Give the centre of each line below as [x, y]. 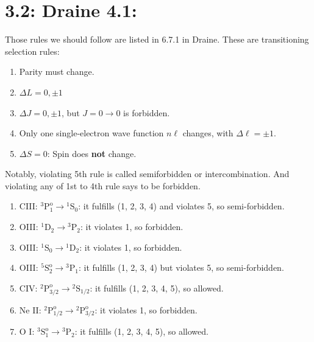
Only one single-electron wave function [91, 133]
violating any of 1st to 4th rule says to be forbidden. [103, 185]
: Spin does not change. [92, 153]
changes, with [208, 133]
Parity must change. [57, 72]
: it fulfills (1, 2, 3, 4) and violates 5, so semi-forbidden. [181, 206]
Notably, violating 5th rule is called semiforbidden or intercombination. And [147, 174]
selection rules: [32, 51]
